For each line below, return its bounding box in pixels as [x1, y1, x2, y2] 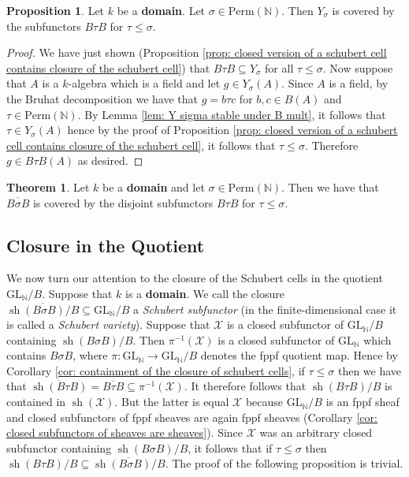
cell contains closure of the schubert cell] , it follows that [6, 136, 276, 153]
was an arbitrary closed [259, 424, 373, 441]
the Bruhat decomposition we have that [6, 90, 198, 106]
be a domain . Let [117, 2, 206, 18]
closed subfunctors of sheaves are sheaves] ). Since [6, 424, 244, 441]
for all [265, 59, 294, 76]
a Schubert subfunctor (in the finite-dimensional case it [133, 300, 397, 317]
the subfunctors [6, 17, 81, 34]
